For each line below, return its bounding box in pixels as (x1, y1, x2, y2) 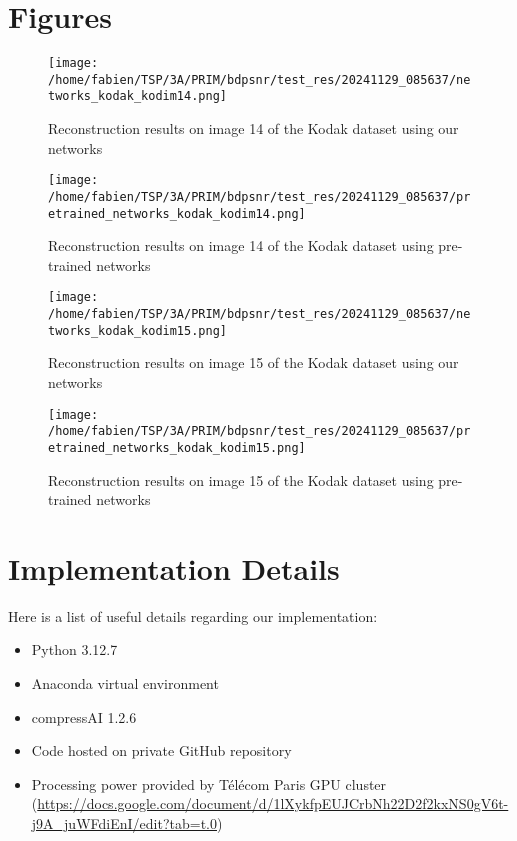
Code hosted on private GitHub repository (31, 740, 292, 761)
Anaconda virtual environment (31, 673, 219, 694)
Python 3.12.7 (31, 639, 118, 660)
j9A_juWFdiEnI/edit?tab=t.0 (31, 813, 217, 834)
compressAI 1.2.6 (31, 706, 137, 727)
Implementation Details (8, 547, 340, 588)
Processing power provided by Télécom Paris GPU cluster (31, 773, 387, 794)
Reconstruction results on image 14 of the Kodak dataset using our (48, 118, 459, 139)
